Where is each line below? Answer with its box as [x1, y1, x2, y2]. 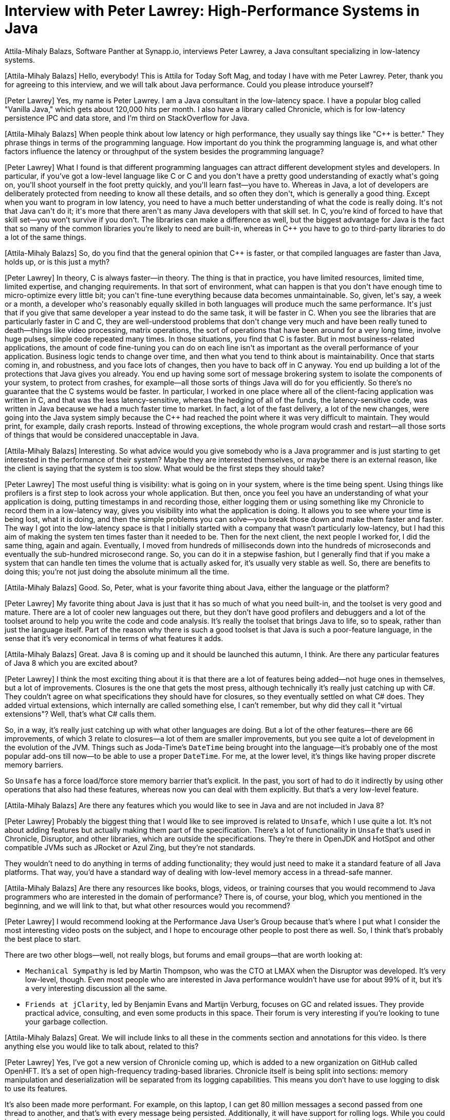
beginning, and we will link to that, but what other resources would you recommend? [5, 901, 290, 910]
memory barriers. [5, 760, 64, 769]
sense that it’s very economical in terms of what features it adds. [5, 633, 223, 643]
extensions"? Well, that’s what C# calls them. [5, 709, 156, 718]
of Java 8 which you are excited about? [5, 658, 138, 667]
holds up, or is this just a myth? [5, 257, 110, 266]
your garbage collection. [25, 1017, 108, 1026]
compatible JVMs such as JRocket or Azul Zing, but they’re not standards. [5, 843, 256, 852]
